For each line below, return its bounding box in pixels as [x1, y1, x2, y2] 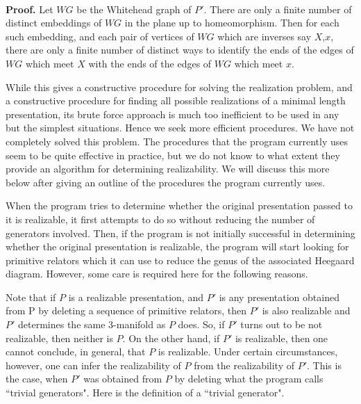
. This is [307, 357, 342, 372]
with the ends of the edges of [88, 56, 212, 70]
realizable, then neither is [6, 330, 113, 345]
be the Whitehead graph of [76, 1, 192, 16]
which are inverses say [217, 29, 312, 43]
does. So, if [178, 317, 225, 332]
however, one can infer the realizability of [6, 357, 181, 372]
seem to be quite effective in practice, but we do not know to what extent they [6, 147, 340, 162]
